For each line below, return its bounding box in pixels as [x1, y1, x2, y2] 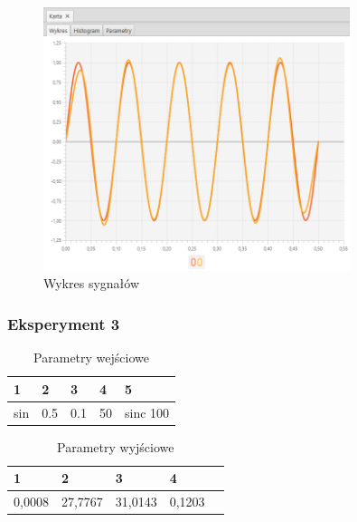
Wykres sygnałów [43, 274, 140, 293]
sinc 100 [125, 402, 170, 421]
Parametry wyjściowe [57, 437, 174, 456]
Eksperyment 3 [7, 312, 120, 334]
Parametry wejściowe [33, 348, 149, 367]
